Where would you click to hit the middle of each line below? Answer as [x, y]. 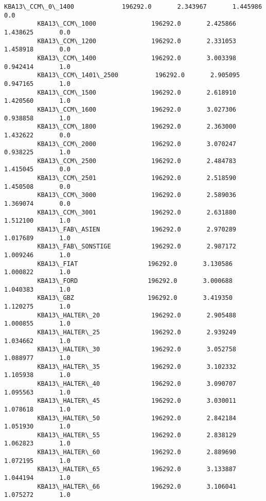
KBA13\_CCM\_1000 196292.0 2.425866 [137, 24]
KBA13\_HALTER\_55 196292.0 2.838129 [137, 435]
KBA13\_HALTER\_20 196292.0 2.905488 [137, 315]
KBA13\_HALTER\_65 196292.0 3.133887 [137, 469]
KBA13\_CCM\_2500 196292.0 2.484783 [137, 161]
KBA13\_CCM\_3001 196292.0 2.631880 [137, 212]
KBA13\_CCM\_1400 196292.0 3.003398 [137, 58]
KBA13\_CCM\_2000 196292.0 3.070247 [137, 144]
